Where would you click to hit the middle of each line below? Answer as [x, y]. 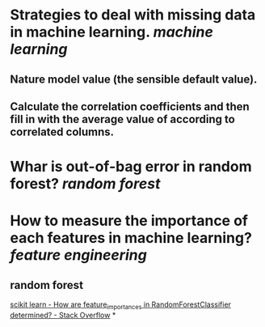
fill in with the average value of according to [123, 119]
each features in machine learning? [131, 238]
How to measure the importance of [129, 221]
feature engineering [78, 255]
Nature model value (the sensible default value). [134, 79]
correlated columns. [62, 132]
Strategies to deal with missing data [133, 15]
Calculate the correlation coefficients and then [130, 106]
